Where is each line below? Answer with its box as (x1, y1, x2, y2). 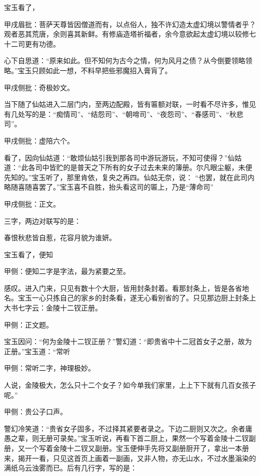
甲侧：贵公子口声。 (4, 406, 67, 417)
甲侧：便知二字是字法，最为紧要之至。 (4, 266, 130, 276)
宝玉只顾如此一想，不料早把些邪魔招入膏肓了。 (17, 65, 172, 75)
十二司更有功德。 (4, 38, 60, 49)
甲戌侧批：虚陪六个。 (4, 135, 74, 145)
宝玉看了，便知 (4, 249, 53, 259)
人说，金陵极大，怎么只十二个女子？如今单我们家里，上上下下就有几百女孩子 (4, 380, 256, 390)
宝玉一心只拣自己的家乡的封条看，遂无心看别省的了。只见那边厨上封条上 (17, 292, 256, 303)
